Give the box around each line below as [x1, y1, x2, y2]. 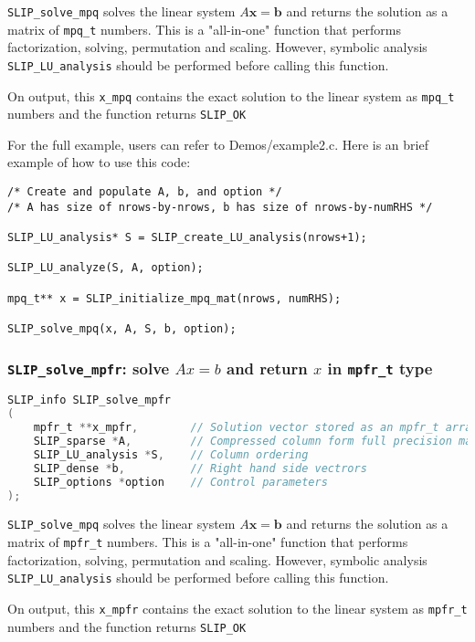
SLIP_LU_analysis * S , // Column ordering [33, 447, 309, 461]
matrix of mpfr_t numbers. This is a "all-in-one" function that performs [7, 532, 408, 552]
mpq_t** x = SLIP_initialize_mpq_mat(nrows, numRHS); [7, 291, 342, 305]
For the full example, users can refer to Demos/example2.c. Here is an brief [7, 134, 428, 153]
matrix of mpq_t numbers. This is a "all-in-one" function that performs [7, 19, 401, 38]
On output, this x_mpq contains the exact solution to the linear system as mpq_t [7, 86, 455, 105]
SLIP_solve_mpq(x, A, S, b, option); [7, 321, 237, 335]
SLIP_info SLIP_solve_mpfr [7, 394, 171, 407]
